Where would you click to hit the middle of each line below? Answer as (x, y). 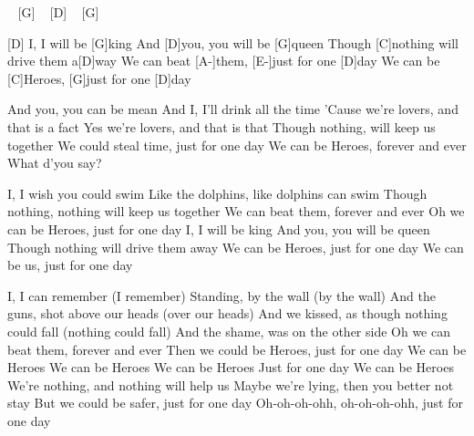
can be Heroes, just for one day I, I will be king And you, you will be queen (219, 228)
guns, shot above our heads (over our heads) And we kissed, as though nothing (227, 313)
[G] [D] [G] (58, 12)
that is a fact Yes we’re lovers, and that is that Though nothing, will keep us (222, 126)
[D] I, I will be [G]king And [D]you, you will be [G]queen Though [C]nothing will (233, 42)
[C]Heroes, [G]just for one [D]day (99, 78)
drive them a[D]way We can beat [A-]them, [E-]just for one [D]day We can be (224, 61)
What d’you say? (55, 163)
